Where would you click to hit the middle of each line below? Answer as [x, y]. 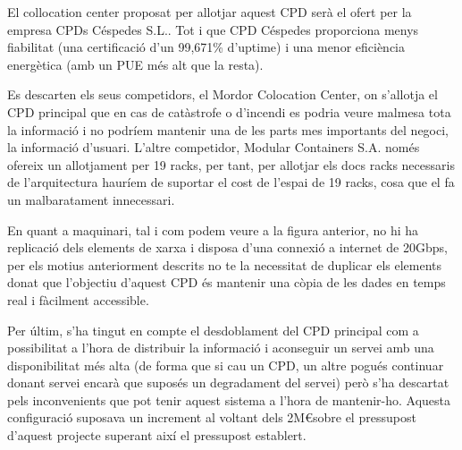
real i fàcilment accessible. [78, 299]
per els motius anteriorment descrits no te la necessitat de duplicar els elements [225, 264]
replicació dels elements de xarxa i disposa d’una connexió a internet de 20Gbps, [227, 247]
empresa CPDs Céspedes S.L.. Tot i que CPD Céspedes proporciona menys [213, 29]
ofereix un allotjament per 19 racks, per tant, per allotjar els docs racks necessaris [231, 164]
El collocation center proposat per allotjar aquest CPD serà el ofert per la [210, 12]
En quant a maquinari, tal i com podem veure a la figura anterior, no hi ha [213, 229]
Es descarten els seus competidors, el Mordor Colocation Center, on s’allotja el [223, 94]
